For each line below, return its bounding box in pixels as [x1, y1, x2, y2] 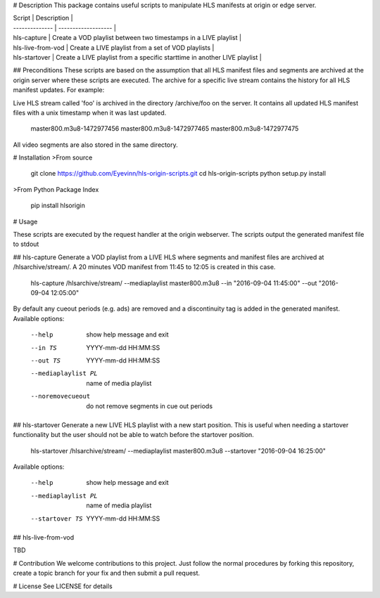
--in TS [30, 344, 58, 351]
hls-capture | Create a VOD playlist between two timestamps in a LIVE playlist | [13, 34, 242, 42]
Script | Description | [13, 14, 73, 22]
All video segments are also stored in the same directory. [13, 141, 179, 149]
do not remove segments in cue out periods [86, 401, 213, 410]
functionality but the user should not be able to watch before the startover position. [13, 431, 255, 439]
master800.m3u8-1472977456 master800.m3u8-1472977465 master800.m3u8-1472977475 [30, 124, 299, 133]
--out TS [30, 356, 61, 365]
